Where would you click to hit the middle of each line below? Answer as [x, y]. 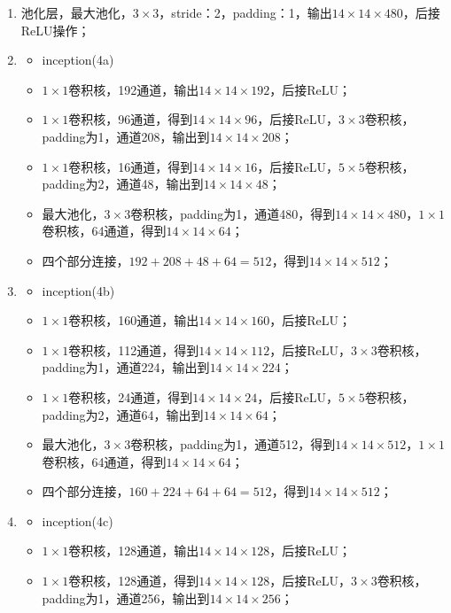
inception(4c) [78, 520]
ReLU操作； [55, 30]
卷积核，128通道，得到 [134, 581]
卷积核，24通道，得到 [131, 396]
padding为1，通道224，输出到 [126, 367]
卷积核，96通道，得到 [131, 119]
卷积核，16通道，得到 [131, 166]
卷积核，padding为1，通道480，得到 [233, 213]
